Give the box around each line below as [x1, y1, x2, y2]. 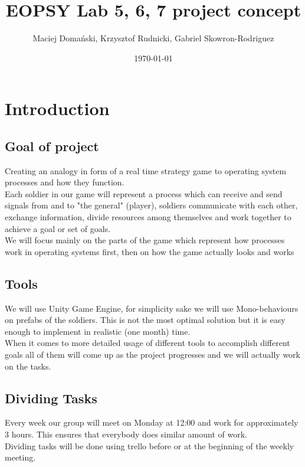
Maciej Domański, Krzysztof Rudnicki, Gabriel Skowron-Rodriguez [32, 32, 274, 44]
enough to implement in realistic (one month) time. [5, 325, 191, 337]
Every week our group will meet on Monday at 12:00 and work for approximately [5, 416, 299, 429]
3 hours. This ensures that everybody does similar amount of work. [5, 428, 247, 440]
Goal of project [5, 136, 99, 155]
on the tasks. [5, 360, 51, 372]
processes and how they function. [5, 176, 124, 188]
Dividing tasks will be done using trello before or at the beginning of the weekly [5, 439, 294, 452]
